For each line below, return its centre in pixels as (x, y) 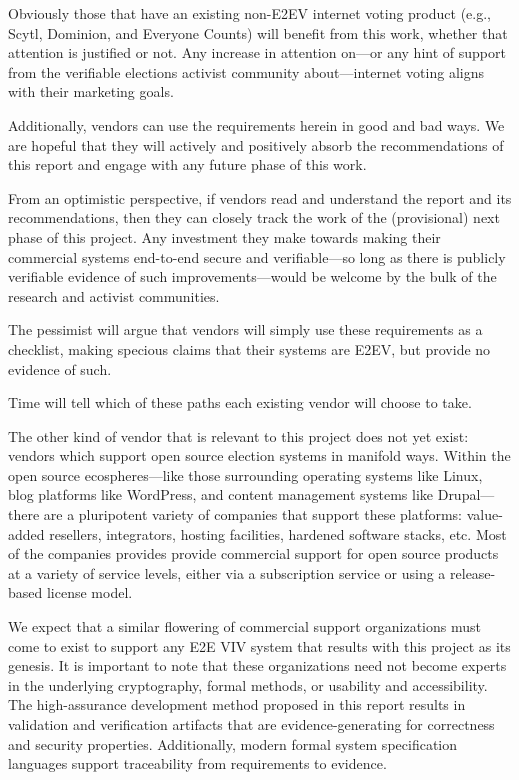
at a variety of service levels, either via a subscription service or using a (227, 572)
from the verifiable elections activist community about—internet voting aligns (246, 71)
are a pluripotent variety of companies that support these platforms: (253, 514)
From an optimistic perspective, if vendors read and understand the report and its (260, 197)
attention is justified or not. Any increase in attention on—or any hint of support (257, 52)
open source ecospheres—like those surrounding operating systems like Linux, (245, 474)
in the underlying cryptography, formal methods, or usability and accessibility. (248, 684)
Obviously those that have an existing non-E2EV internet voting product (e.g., (249, 13)
